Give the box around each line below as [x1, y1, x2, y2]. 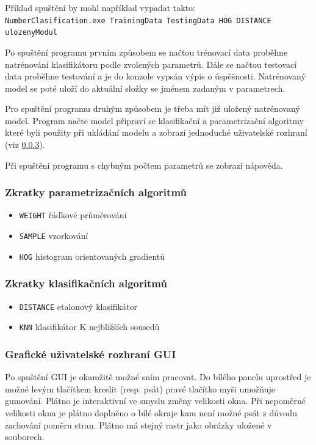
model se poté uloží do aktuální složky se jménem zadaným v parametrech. [5, 81, 285, 94]
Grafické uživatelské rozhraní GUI [5, 346, 176, 361]
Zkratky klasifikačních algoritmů [5, 276, 167, 291]
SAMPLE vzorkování [19, 229, 88, 242]
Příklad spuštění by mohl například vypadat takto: [5, 1, 196, 13]
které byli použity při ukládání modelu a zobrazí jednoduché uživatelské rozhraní [5, 126, 307, 139]
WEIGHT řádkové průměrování [19, 208, 127, 221]
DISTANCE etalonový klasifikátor [19, 300, 137, 312]
